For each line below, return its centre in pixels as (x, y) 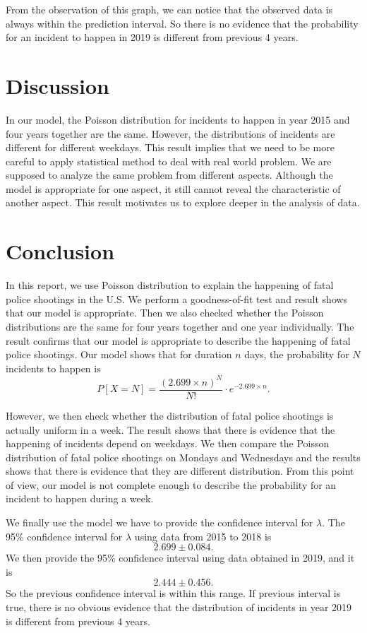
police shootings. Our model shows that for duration (119, 354)
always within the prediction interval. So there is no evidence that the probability (182, 23)
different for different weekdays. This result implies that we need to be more (170, 147)
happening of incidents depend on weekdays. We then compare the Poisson (168, 443)
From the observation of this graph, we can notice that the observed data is (169, 9)
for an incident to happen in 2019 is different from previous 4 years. (152, 37)
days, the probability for (297, 354)
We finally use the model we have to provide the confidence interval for (160, 522)
